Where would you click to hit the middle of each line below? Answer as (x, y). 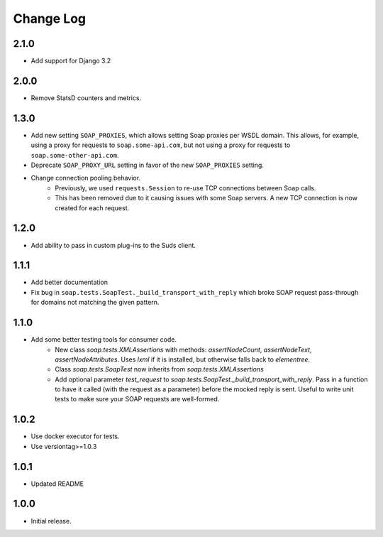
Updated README (57, 484)
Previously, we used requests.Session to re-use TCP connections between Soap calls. (185, 188)
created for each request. (92, 208)
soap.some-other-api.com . (75, 155)
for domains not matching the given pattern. (95, 303)
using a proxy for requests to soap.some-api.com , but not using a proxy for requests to (161, 145)
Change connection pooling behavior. (86, 178)
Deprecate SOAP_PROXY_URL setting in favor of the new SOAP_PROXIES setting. (147, 165)
